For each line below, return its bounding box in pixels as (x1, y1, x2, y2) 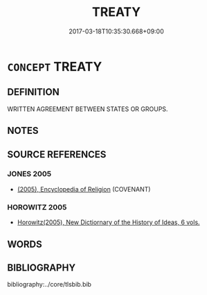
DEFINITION (7, 86, 60, 98)
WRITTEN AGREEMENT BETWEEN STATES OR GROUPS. (7, 105, 168, 113)
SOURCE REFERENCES (7, 149, 107, 160)
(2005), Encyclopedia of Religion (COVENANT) (17, 185, 151, 193)
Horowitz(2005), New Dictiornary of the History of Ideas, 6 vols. (17, 218, 200, 226)
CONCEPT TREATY (7, 58, 102, 74)
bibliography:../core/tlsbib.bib (7, 280, 92, 289)
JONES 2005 (7, 169, 52, 179)
